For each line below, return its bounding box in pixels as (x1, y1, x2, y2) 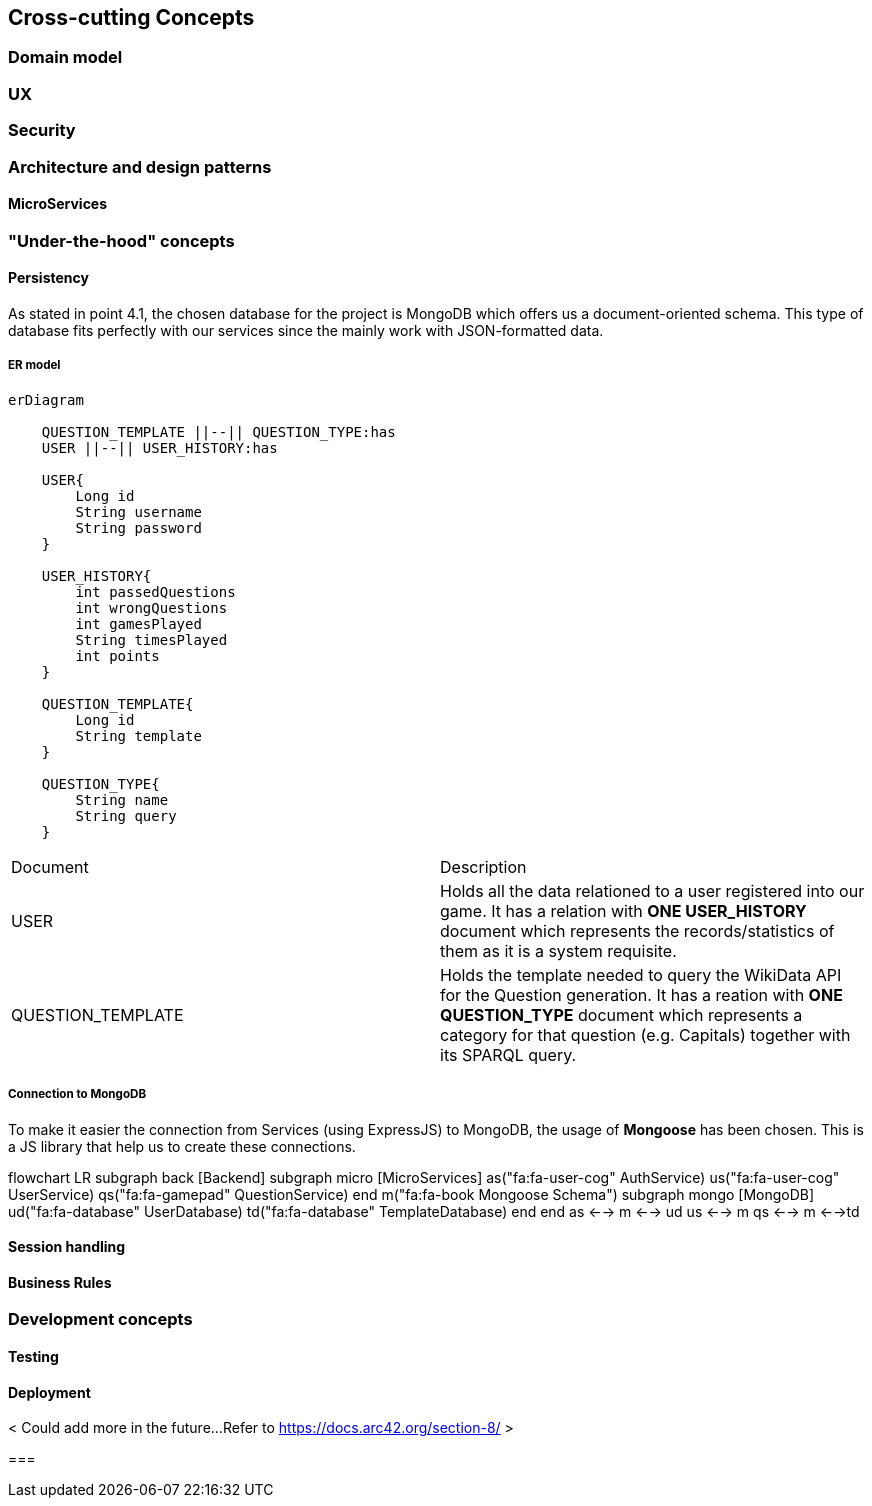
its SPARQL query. (440, 1044, 577, 1065)
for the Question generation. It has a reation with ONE (440, 984, 843, 1005)
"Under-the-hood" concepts (8, 230, 235, 251)
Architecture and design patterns (8, 156, 272, 177)
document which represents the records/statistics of (440, 920, 835, 941)
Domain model (8, 47, 123, 68)
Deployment (8, 1383, 91, 1401)
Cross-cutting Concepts (8, 5, 255, 30)
